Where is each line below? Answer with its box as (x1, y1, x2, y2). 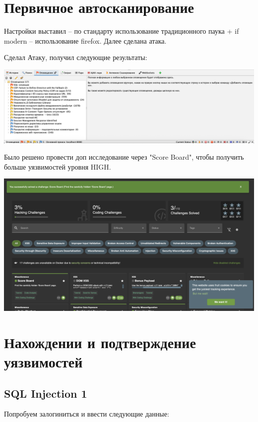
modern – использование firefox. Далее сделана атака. (4, 35, 167, 46)
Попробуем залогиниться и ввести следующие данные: (4, 409, 169, 419)
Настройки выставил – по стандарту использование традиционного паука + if (4, 26, 239, 36)
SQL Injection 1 (4, 385, 87, 401)
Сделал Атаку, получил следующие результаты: (4, 52, 147, 62)
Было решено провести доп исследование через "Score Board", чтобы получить (4, 152, 244, 162)
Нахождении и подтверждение (4, 332, 196, 352)
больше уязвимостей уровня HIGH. (4, 161, 111, 172)
